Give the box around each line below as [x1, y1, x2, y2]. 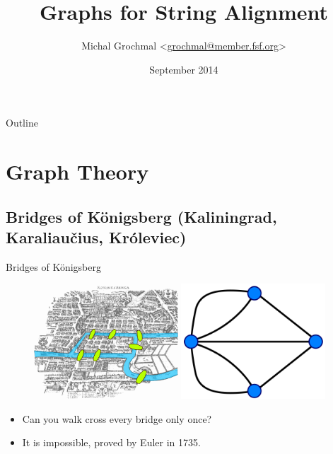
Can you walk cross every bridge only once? [22, 411, 212, 426]
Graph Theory [6, 157, 149, 186]
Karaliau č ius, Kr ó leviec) [6, 226, 187, 248]
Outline [6, 115, 38, 130]
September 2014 [149, 62, 218, 76]
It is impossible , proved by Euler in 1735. [22, 435, 201, 450]
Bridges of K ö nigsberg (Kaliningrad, [6, 205, 277, 227]
